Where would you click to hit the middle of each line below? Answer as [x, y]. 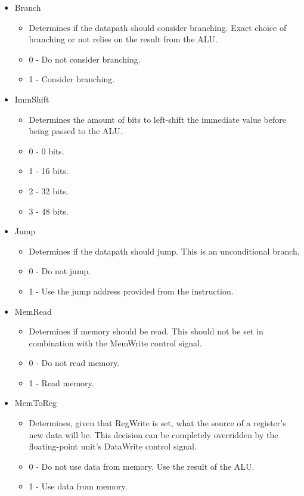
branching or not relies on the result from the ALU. [123, 39]
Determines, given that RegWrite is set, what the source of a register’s [157, 423]
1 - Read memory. [61, 382]
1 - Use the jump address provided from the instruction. [131, 291]
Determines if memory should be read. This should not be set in [146, 331]
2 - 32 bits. [49, 190]
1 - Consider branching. [72, 79]
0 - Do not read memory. [74, 363]
